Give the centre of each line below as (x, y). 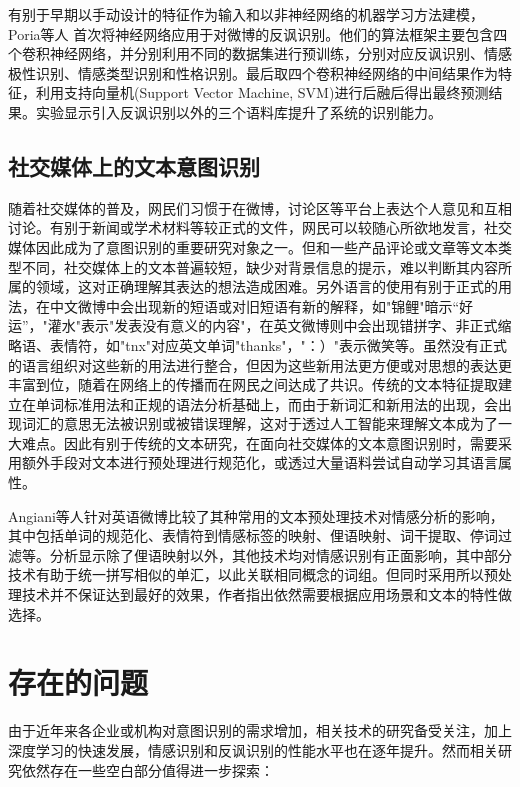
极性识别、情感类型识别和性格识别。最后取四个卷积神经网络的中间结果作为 (253, 72)
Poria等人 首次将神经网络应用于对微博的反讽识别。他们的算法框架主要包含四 (258, 33)
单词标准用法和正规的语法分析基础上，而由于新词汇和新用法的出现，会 (266, 403)
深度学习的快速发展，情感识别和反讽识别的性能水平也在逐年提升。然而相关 (253, 749)
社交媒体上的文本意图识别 (134, 165)
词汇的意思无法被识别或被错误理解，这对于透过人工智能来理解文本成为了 (259, 423)
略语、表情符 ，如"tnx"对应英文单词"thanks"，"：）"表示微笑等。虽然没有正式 (257, 344)
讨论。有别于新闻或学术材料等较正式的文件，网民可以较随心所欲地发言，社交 (260, 227)
